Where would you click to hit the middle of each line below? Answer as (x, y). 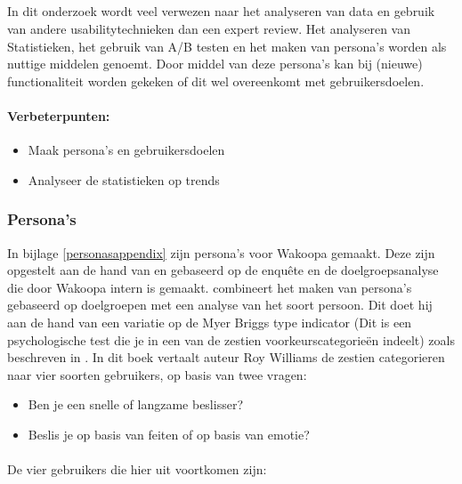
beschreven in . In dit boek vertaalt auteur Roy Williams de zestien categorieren (226, 357)
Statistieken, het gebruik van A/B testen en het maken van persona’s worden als (227, 46)
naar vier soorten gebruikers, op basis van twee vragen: (157, 374)
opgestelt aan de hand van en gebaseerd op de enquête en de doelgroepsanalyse (223, 270)
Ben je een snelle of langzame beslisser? (136, 404)
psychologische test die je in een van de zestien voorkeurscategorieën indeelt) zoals (231, 339)
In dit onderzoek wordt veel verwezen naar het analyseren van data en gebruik (221, 11)
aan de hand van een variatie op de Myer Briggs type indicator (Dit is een (210, 322)
